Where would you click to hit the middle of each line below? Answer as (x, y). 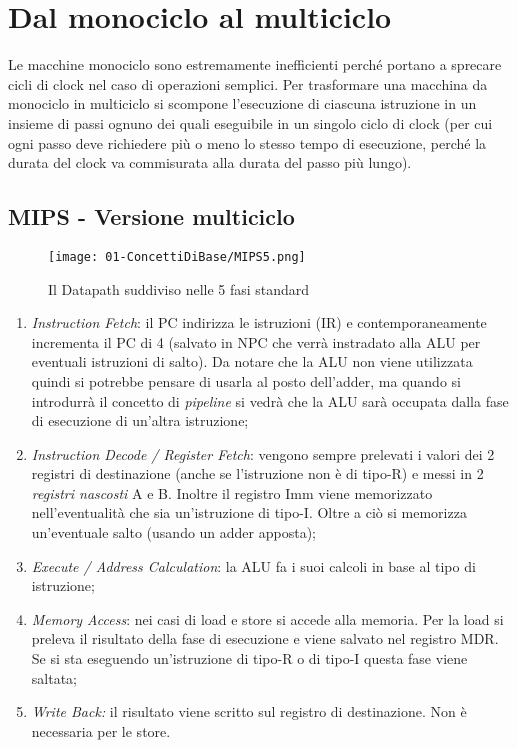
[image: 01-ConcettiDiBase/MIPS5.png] (177, 256)
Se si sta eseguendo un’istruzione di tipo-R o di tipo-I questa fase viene (249, 658)
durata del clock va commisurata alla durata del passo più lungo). (210, 162)
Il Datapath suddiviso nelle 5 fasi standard (179, 288)
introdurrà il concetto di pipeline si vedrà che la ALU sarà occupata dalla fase (270, 400)
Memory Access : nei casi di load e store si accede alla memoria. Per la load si (267, 618)
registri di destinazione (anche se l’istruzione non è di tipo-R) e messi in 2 (257, 473)
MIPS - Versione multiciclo (151, 216)
